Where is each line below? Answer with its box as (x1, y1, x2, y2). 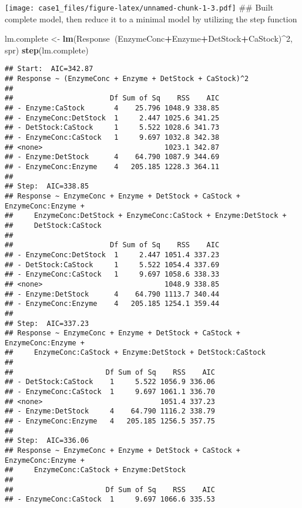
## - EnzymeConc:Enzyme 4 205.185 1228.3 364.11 (5, 163, 220, 171)
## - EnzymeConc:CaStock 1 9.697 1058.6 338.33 (5, 270, 220, 279)
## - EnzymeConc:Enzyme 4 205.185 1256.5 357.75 (5, 417, 215, 426)
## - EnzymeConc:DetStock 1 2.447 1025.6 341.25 (5, 113, 220, 122)
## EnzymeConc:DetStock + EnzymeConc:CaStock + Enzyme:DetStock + (5, 211, 287, 220)
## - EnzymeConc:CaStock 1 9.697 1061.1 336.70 (5, 388, 215, 396)
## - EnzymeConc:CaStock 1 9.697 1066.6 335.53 (5, 495, 215, 504)
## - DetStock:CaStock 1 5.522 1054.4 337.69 (5, 260, 220, 269)
